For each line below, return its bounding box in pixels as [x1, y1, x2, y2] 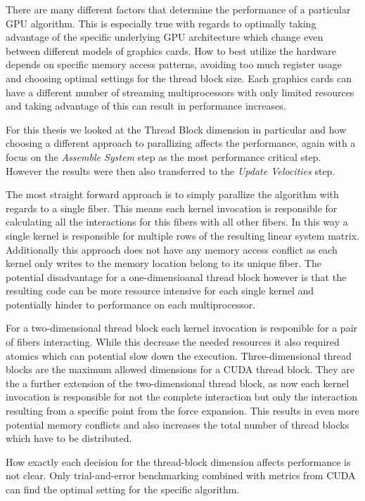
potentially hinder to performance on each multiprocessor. [6, 297, 256, 311]
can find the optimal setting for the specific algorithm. [6, 482, 240, 496]
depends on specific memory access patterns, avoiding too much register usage [6, 57, 342, 72]
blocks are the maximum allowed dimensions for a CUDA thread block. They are [6, 362, 354, 377]
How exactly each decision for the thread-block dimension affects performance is [6, 454, 351, 469]
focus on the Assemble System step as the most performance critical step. [6, 149, 321, 164]
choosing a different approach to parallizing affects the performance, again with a [6, 136, 356, 150]
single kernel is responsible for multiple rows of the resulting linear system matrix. [6, 228, 359, 242]
